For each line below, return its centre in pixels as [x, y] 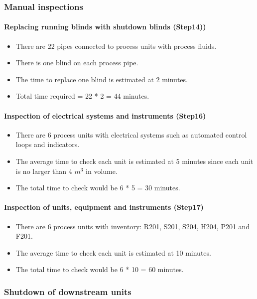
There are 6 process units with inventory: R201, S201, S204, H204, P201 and [133, 226]
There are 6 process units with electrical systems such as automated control [131, 134]
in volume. [102, 171]
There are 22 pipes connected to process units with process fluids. [116, 46]
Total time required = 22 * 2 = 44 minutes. [82, 96]
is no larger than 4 [44, 171]
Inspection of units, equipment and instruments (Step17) [104, 207]
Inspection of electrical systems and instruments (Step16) [105, 115]
